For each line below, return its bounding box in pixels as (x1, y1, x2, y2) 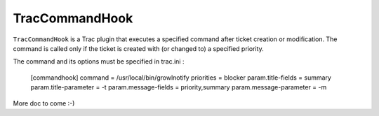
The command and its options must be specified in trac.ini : (13, 57, 185, 66)
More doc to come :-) (13, 99, 75, 108)
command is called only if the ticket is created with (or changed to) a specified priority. (13, 44, 265, 52)
